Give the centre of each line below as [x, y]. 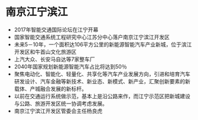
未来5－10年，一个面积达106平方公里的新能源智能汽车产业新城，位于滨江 [103, 44]
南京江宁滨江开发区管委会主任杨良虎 [58, 111]
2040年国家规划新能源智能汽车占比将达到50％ [71, 66]
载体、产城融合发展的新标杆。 [50, 89]
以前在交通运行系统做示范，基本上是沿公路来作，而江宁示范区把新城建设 [102, 96]
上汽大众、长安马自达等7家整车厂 [54, 59]
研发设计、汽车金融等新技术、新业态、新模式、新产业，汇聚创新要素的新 [102, 81]
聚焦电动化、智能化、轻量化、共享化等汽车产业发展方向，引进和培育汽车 [102, 74]
